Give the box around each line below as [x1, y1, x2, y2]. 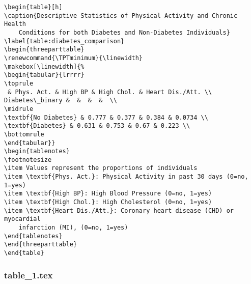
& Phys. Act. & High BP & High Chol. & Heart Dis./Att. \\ [8, 88, 212, 96]
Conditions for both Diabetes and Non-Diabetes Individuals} [18, 29, 230, 36]
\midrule [4, 105, 34, 112]
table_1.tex [4, 268, 53, 281]
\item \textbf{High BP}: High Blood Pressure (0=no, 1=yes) [4, 190, 212, 197]
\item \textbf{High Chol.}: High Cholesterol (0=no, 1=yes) [4, 198, 212, 206]
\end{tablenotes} [4, 232, 63, 240]
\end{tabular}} [4, 139, 55, 147]
